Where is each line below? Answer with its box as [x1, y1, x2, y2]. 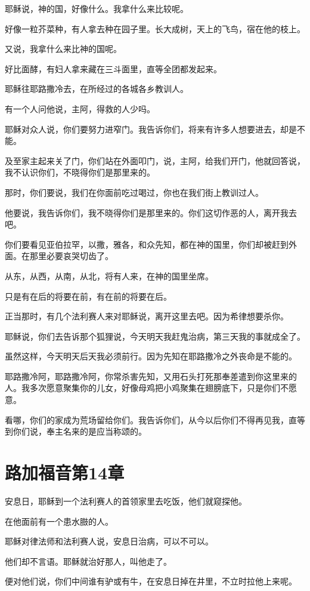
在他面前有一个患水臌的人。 [5, 515, 113, 527]
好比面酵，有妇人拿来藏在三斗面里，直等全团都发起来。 [5, 62, 222, 75]
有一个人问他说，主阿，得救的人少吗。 [5, 102, 155, 115]
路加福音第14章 [5, 460, 125, 485]
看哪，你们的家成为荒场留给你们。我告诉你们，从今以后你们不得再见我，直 [5, 413, 297, 426]
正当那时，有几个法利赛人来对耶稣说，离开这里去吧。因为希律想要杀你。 [5, 310, 289, 322]
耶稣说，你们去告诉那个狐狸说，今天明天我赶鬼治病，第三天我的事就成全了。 [5, 330, 305, 342]
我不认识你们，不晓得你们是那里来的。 [5, 166, 155, 178]
